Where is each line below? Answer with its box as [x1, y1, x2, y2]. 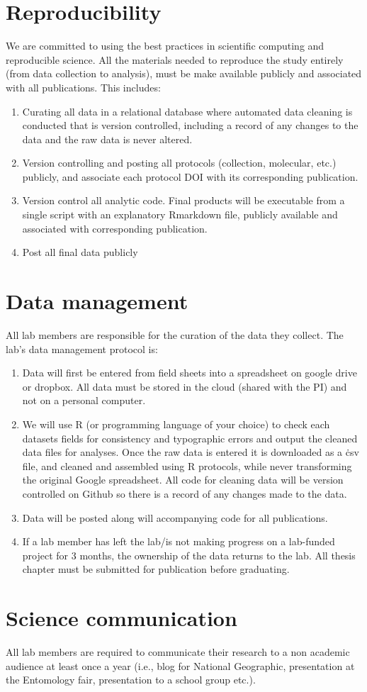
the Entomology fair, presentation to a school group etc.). [6, 672, 256, 687]
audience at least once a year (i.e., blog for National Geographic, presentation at [6, 658, 355, 673]
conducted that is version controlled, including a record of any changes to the [22, 118, 358, 133]
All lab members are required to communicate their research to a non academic [6, 644, 350, 659]
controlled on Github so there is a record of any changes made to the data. [22, 486, 347, 501]
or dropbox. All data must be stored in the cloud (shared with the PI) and [22, 379, 347, 394]
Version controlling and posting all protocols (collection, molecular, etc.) [22, 155, 337, 170]
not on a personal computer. [22, 393, 146, 408]
